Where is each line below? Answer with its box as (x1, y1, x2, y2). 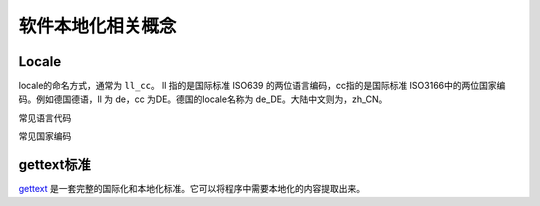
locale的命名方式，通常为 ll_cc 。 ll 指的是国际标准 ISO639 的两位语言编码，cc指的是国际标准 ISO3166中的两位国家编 (18, 80, 506, 92)
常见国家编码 (18, 130, 72, 142)
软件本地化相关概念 (18, 15, 177, 37)
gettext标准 (18, 156, 91, 174)
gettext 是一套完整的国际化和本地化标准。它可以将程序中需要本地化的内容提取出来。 (18, 183, 366, 195)
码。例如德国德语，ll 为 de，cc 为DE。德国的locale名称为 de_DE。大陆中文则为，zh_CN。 (18, 93, 388, 105)
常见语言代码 (18, 111, 72, 124)
